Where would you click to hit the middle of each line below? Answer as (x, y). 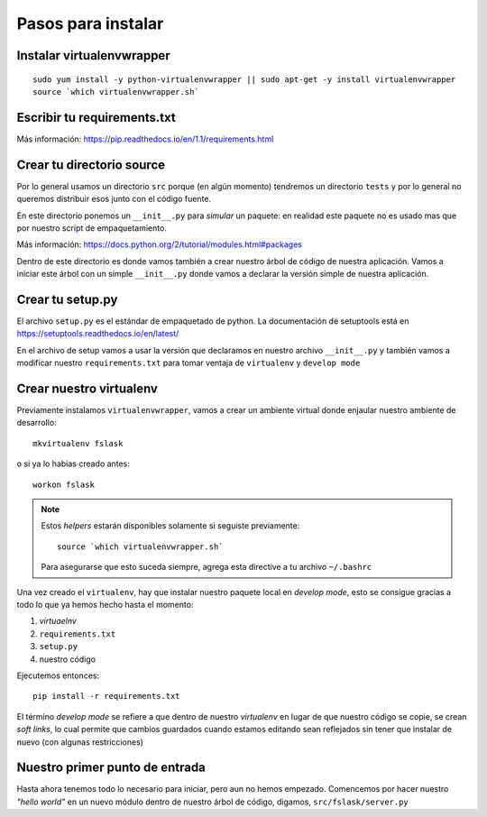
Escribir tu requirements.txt (96, 117)
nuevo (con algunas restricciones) (80, 742)
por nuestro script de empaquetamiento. (92, 228)
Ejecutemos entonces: (58, 675)
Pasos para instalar (90, 23)
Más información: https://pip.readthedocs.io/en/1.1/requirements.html (145, 139)
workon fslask (64, 484)
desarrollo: (37, 423)
